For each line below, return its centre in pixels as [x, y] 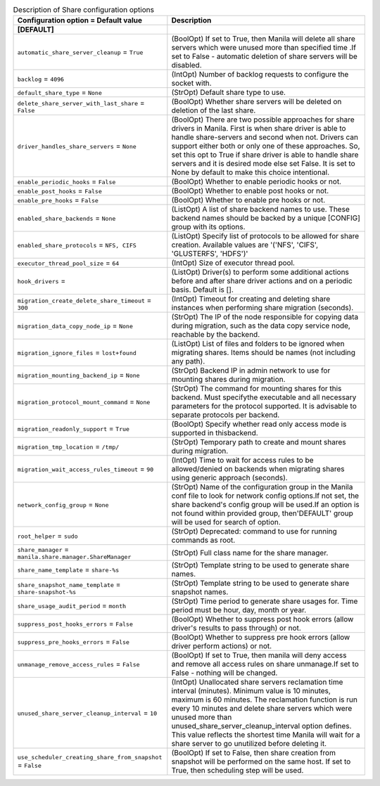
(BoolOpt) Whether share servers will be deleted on [256, 102]
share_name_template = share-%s [68, 569]
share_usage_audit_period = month [72, 606]
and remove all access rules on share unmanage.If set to [265, 664]
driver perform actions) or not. [222, 646]
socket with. [191, 83]
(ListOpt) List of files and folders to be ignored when [258, 344]
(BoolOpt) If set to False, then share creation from [253, 753]
